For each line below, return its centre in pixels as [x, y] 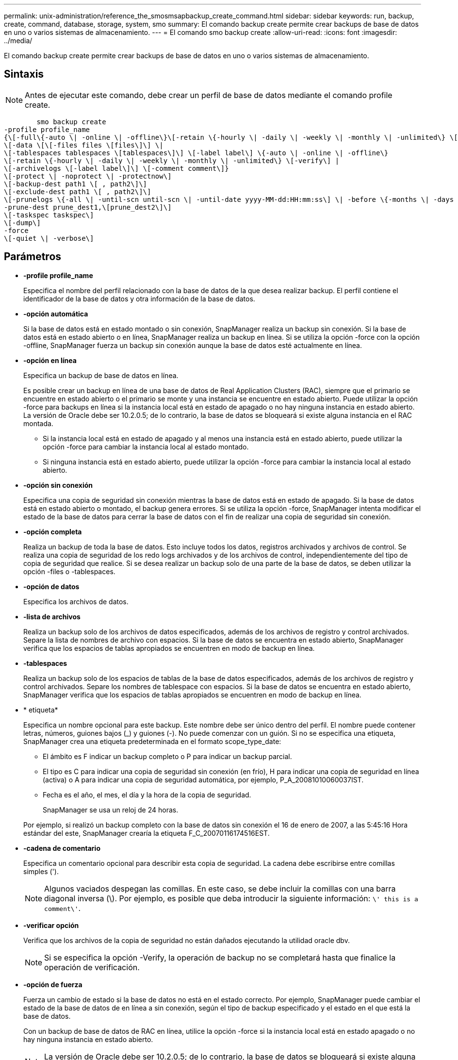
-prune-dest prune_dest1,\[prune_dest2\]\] [88, 207]
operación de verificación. [92, 967]
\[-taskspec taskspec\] [49, 215]
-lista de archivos [52, 616]
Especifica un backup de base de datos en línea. [101, 375]
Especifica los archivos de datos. [76, 601]
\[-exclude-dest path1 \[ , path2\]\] [78, 191]
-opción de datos [51, 586]
